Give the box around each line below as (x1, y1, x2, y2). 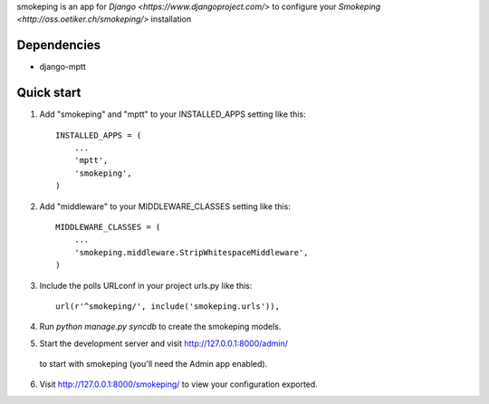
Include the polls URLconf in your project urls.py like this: (39, 280, 253, 291)
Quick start (16, 85, 81, 101)
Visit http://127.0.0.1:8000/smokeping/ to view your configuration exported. (39, 379, 319, 390)
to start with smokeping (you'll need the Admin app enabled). (39, 359, 268, 370)
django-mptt (39, 62, 86, 72)
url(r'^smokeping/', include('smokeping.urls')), (55, 301, 281, 312)
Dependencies (16, 37, 101, 53)
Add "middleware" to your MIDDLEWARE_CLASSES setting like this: (39, 200, 292, 212)
